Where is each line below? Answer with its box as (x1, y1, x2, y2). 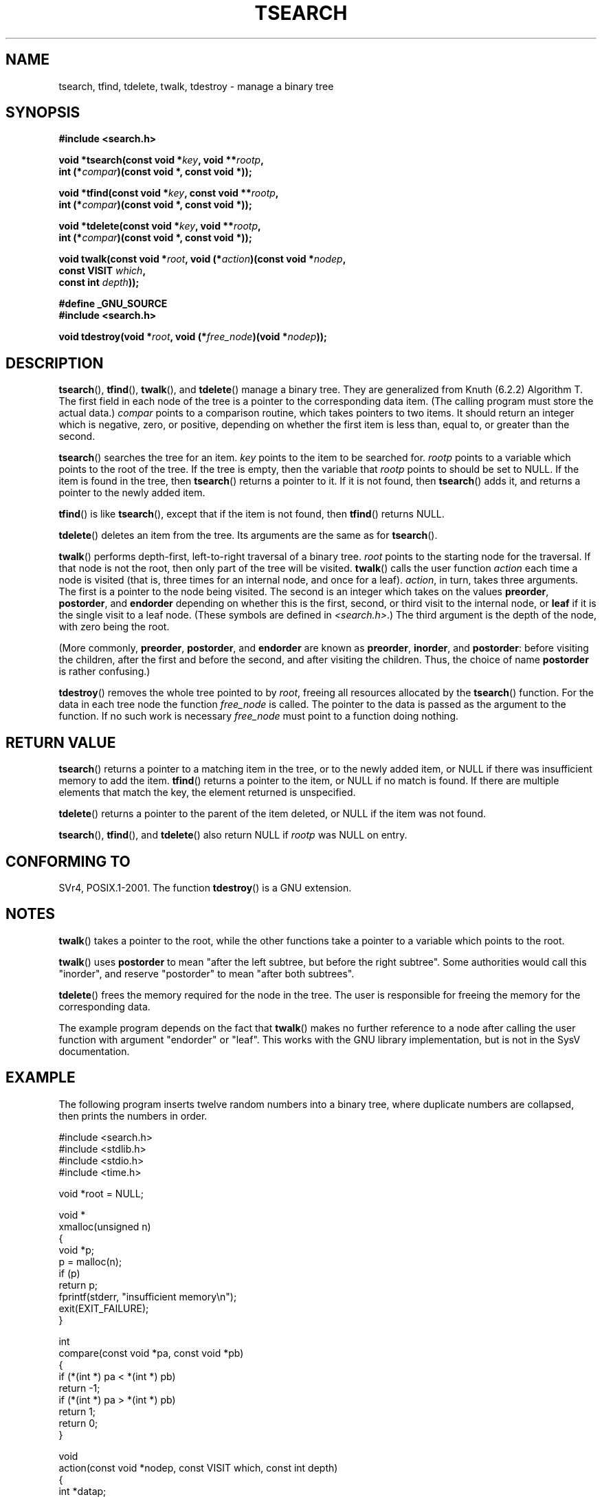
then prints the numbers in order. (58, 1109, 208, 1122)
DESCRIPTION (5, 354, 104, 372)
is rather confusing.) (58, 665, 150, 678)
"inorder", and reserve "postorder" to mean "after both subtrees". (58, 967, 355, 979)
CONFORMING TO (5, 852, 131, 870)
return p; (58, 1278, 98, 1291)
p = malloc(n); (58, 1255, 122, 1267)
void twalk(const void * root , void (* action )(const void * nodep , (58, 253, 346, 265)
